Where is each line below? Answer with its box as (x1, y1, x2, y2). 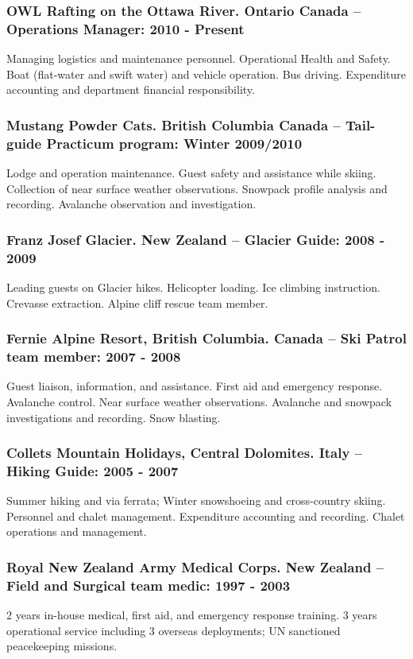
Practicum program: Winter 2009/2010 (46, 133, 303, 153)
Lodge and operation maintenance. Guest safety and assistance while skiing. (6, 165, 376, 181)
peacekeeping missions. (6, 638, 118, 654)
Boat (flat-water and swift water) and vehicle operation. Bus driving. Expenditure (6, 65, 407, 82)
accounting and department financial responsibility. (6, 81, 255, 98)
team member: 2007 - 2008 (6, 347, 181, 366)
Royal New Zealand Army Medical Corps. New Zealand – (6, 556, 384, 576)
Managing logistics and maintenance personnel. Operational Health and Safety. (6, 50, 391, 67)
